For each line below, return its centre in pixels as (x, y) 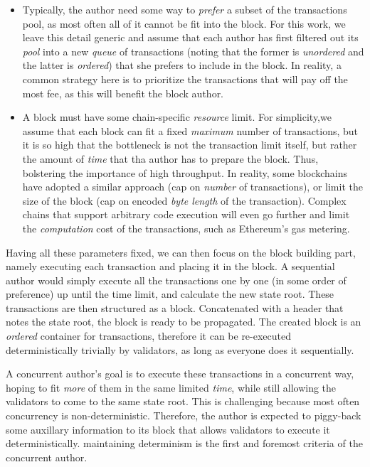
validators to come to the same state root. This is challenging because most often (183, 401)
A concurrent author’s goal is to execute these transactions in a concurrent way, (180, 374)
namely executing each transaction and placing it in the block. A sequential (170, 266)
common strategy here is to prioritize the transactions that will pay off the (185, 79)
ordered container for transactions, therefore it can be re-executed (149, 336)
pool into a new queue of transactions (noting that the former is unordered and (193, 51)
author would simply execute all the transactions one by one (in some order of (176, 280)
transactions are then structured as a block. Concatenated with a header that (175, 307)
